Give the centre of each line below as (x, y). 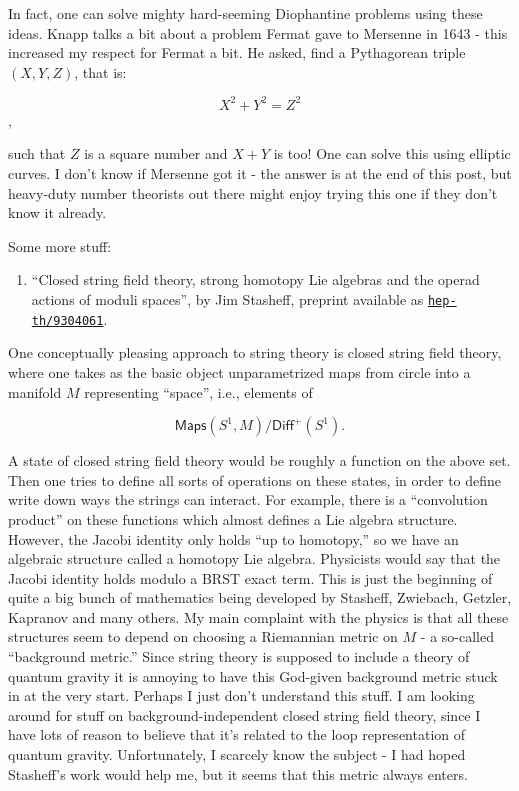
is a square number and (156, 153)
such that (37, 153)
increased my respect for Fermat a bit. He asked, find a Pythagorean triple (237, 52)
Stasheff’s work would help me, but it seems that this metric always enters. (238, 773)
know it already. (57, 212)
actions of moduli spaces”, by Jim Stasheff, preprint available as (227, 299)
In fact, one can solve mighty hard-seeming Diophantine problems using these (245, 13)
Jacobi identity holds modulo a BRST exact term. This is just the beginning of (250, 577)
